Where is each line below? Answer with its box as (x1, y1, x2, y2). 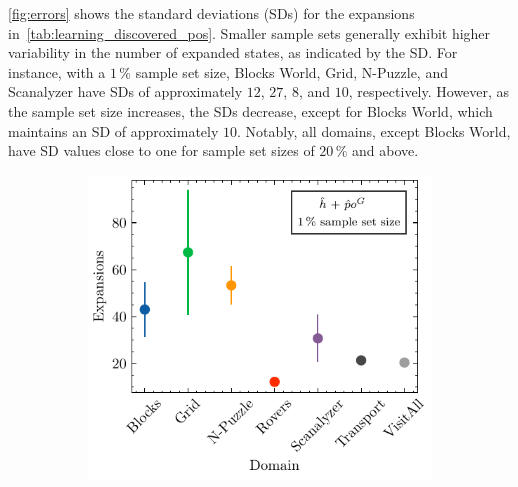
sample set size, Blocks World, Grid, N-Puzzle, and (135, 61, 448, 82)
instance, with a (8, 61, 106, 82)
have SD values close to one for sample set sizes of (8, 140, 315, 161)
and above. (352, 140, 419, 161)
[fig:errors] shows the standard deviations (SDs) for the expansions (8, 3, 415, 23)
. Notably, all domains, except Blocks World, (237, 120, 511, 141)
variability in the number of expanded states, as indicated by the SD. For (8, 42, 458, 63)
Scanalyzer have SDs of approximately (8, 81, 243, 102)
